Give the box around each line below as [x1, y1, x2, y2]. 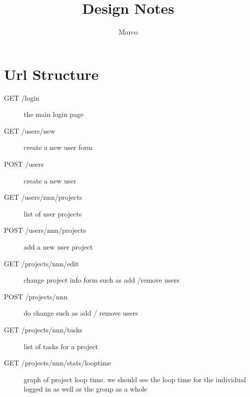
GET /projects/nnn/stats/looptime [4, 358, 111, 368]
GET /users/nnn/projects [4, 192, 82, 202]
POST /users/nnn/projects [4, 225, 86, 235]
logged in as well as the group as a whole [24, 384, 147, 394]
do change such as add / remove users [24, 308, 138, 318]
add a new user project [24, 242, 93, 252]
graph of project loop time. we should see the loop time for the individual [24, 374, 246, 384]
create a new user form [24, 142, 93, 152]
